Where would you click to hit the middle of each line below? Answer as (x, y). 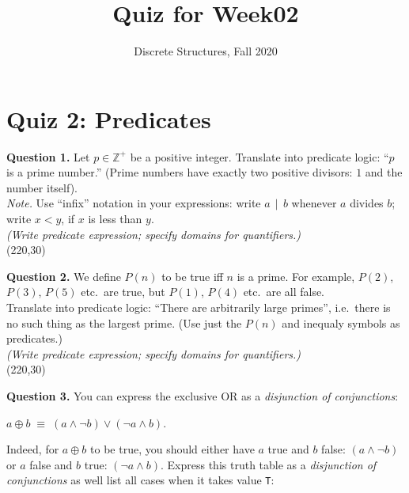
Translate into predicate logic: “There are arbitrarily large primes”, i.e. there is (199, 307)
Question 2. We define (64, 276)
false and (51, 464)
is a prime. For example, (296, 276)
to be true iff (192, 276)
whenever (314, 203)
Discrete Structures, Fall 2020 (206, 51)
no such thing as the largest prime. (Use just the (124, 322)
